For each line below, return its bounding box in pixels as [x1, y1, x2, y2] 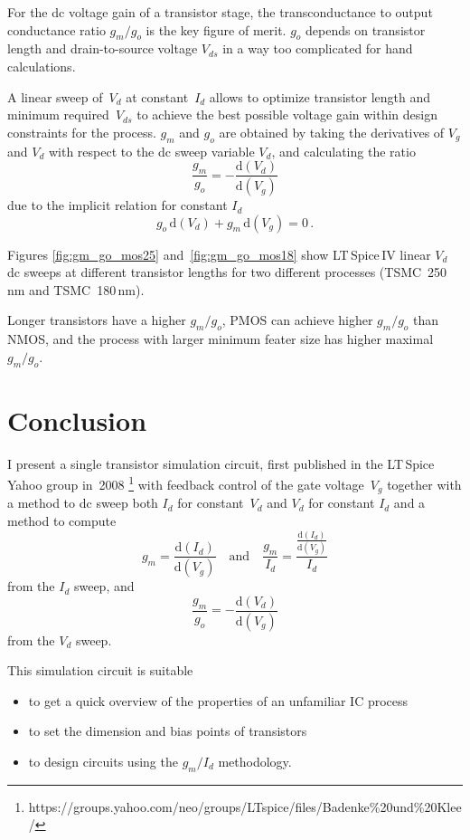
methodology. [218, 752, 292, 771]
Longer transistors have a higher [7, 310, 186, 329]
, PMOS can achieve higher [221, 310, 373, 329]
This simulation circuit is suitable [7, 661, 193, 680]
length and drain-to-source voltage [7, 39, 198, 58]
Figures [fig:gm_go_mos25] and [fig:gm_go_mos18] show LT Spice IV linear [7, 244, 431, 263]
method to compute [7, 511, 117, 530]
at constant [126, 87, 189, 106]
